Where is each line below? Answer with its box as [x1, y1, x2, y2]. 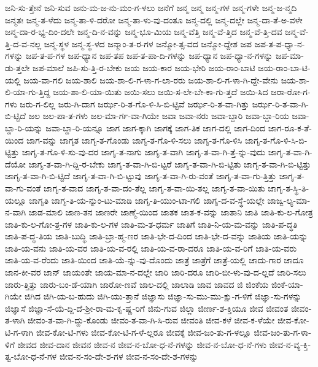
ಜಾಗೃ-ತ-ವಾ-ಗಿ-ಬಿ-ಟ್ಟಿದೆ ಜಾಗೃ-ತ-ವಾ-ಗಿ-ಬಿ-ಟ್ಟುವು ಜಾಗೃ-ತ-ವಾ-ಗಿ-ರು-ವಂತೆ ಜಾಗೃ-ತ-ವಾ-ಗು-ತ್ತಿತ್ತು [5, 169, 277, 182]
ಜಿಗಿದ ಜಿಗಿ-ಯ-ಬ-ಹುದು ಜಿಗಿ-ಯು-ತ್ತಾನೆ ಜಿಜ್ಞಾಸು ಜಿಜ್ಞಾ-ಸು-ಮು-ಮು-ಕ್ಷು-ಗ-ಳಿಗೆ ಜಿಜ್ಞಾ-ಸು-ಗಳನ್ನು [24, 290, 302, 303]
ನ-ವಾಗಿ [5, 206, 26, 218]
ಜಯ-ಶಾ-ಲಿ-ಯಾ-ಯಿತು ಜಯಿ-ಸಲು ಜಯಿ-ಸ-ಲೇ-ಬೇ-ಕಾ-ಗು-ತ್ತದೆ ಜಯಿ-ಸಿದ [53, 85, 268, 98]
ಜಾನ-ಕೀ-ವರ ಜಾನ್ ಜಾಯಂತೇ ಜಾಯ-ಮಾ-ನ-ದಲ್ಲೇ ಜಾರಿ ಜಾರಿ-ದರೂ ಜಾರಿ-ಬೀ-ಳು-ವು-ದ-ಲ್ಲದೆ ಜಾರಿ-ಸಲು [5, 266, 306, 279]
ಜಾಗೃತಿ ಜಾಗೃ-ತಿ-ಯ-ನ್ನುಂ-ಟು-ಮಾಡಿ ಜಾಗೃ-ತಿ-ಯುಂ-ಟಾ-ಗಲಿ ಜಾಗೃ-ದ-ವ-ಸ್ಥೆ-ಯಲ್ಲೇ [29, 193, 265, 206]
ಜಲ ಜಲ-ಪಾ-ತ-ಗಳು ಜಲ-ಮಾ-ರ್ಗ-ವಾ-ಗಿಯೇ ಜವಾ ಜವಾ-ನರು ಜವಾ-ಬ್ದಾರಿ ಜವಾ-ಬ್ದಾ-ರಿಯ [28, 109, 289, 122]
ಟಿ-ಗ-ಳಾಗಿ [5, 326, 34, 339]
